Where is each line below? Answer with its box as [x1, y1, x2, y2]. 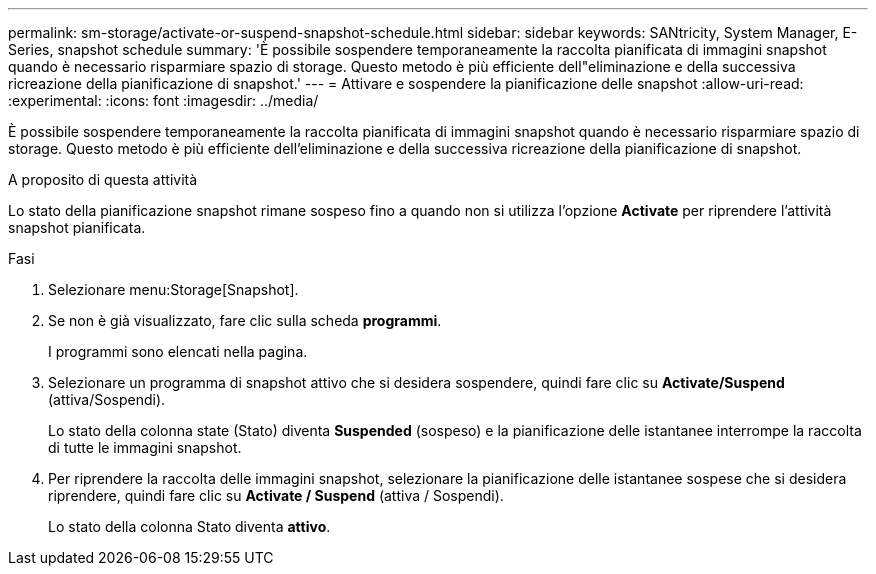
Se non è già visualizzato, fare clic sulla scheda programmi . [48, 312, 442, 329]
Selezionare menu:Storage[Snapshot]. [48, 281, 299, 298]
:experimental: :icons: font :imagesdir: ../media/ [8, 92, 319, 109]
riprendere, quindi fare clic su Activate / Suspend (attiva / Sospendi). [48, 487, 504, 504]
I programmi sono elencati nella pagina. [48, 343, 308, 360]
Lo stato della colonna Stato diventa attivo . [48, 518, 331, 535]
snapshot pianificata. [8, 219, 146, 236]
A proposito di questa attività [8, 171, 198, 188]
